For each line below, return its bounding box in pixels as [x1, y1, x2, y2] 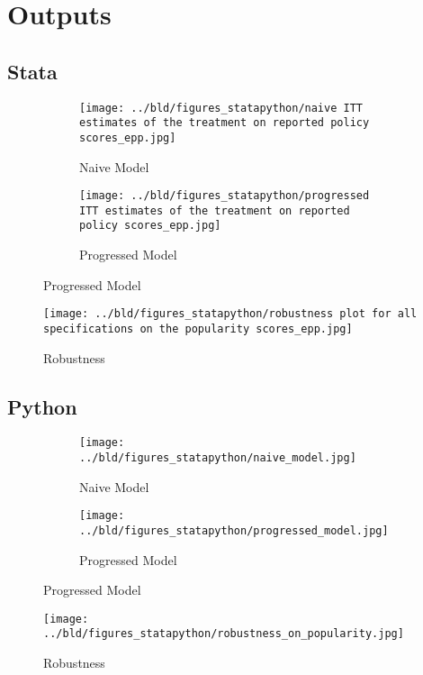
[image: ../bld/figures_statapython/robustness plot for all [43, 307, 418, 321]
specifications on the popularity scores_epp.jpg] [43, 322, 353, 335]
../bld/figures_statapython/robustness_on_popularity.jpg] [43, 627, 404, 641]
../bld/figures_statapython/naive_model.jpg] [79, 452, 356, 465]
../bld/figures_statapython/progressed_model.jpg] [79, 524, 389, 537]
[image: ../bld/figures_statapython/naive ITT [79, 101, 363, 114]
